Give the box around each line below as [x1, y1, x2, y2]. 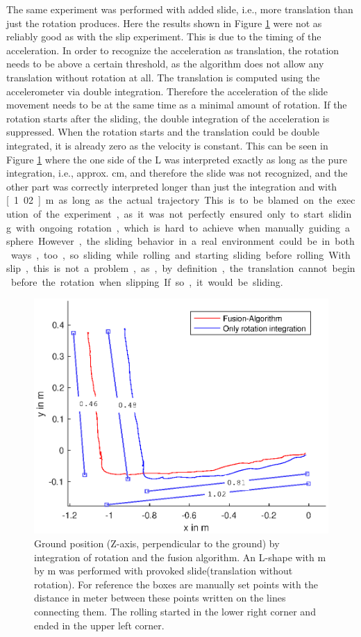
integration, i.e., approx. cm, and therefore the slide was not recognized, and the [6, 166, 348, 180]
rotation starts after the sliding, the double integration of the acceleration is [6, 111, 330, 125]
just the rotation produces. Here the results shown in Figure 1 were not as [6, 15, 322, 30]
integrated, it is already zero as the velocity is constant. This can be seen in [6, 138, 328, 152]
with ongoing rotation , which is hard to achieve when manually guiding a [15, 220, 350, 234]
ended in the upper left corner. [34, 618, 165, 632]
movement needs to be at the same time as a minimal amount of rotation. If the [6, 97, 347, 112]
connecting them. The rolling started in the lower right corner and [34, 604, 316, 618]
